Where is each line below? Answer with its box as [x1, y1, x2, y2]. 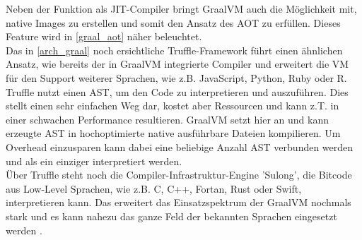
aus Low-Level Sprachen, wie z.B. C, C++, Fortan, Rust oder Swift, [6, 181, 302, 196]
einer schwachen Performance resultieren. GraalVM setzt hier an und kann [6, 112, 329, 126]
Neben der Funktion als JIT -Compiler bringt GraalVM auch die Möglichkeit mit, [6, 1, 357, 16]
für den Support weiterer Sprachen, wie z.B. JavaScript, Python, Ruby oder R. [6, 70, 347, 85]
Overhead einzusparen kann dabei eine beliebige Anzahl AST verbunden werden [6, 139, 354, 154]
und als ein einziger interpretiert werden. [6, 153, 182, 168]
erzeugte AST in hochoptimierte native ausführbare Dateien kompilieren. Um [6, 126, 341, 140]
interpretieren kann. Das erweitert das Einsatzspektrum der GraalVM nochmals [6, 195, 351, 210]
